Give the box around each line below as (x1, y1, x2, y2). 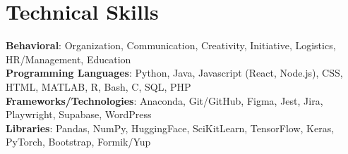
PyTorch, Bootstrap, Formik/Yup (6, 134, 151, 149)
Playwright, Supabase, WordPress (6, 107, 152, 122)
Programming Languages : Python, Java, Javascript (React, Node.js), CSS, (6, 65, 343, 80)
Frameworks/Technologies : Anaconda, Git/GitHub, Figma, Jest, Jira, (6, 93, 323, 108)
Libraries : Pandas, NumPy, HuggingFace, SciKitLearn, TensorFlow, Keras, (6, 120, 335, 135)
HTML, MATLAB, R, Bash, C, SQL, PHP (6, 79, 191, 94)
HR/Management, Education (6, 51, 131, 66)
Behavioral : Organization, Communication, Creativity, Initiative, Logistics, (6, 38, 336, 53)
